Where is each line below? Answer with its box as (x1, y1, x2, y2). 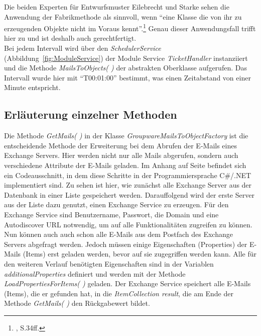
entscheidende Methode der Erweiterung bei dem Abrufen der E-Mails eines (4, 140, 237, 150)
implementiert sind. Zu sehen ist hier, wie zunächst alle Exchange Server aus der (4, 180, 252, 190)
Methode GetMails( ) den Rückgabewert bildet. (4, 298, 150, 308)
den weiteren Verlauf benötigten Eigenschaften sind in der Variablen (4, 258, 214, 269)
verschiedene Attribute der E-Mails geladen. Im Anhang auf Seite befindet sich (4, 159, 246, 170)
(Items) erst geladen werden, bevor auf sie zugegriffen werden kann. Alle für (23, 248, 256, 259)
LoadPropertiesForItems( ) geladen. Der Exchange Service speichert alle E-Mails (4, 278, 251, 289)
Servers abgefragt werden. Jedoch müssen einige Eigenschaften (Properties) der (4, 238, 247, 249)
